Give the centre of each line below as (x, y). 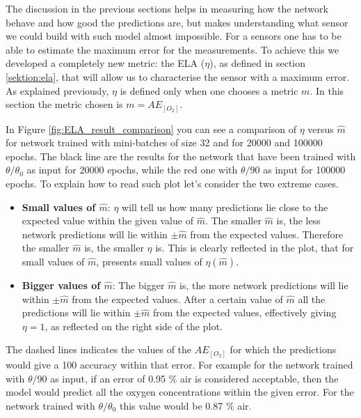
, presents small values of (149, 262)
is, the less (298, 220)
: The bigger (138, 285)
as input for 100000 (304, 170)
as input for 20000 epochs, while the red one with (132, 170)
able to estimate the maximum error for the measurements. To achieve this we (173, 49)
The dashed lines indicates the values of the (99, 349)
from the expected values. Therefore (267, 234)
